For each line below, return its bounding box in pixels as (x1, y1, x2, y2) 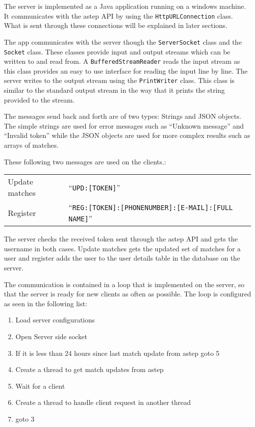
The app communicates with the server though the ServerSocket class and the (4, 36, 242, 47)
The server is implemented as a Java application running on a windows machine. (4, 1, 246, 11)
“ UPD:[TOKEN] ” (68, 181, 120, 193)
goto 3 (15, 413, 34, 424)
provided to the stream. (4, 94, 75, 105)
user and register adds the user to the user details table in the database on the (4, 253, 240, 263)
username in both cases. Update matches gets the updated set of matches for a (4, 243, 241, 253)
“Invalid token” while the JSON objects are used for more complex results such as (4, 130, 251, 140)
